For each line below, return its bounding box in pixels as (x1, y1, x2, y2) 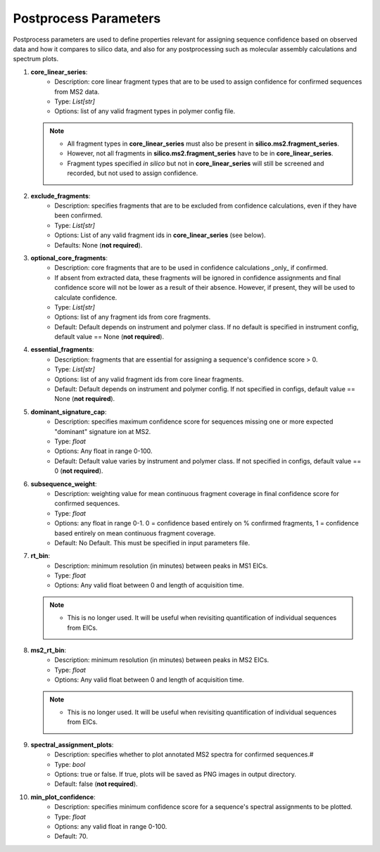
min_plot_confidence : (30, 792, 96, 801)
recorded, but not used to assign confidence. (67, 169, 198, 177)
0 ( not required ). (54, 466, 103, 475)
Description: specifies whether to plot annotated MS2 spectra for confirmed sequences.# (54, 750, 314, 759)
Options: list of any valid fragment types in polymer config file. (54, 107, 236, 115)
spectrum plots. (13, 55, 59, 63)
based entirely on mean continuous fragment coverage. (54, 528, 216, 538)
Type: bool (54, 760, 86, 768)
